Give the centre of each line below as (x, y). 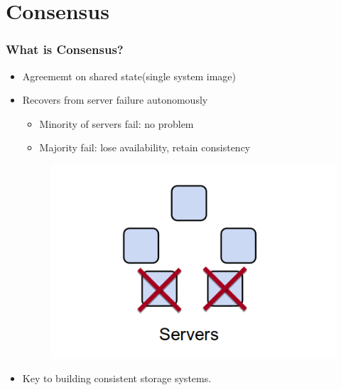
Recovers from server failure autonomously (115, 100)
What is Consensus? (65, 49)
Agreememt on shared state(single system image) (129, 76)
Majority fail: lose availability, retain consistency (145, 147)
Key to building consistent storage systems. (117, 378)
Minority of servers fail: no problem (117, 123)
